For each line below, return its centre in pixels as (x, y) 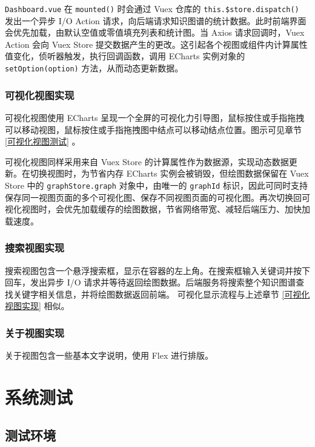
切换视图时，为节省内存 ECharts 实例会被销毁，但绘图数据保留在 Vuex (169, 173)
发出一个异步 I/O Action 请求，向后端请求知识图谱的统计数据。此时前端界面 (156, 20)
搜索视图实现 (35, 248)
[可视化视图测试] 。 (43, 141)
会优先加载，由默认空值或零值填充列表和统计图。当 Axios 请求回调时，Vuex (155, 32)
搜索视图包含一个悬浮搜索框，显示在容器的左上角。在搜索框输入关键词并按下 (157, 270)
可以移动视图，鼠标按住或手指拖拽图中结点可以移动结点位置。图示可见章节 (153, 129)
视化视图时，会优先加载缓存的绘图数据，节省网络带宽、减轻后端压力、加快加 (157, 209)
